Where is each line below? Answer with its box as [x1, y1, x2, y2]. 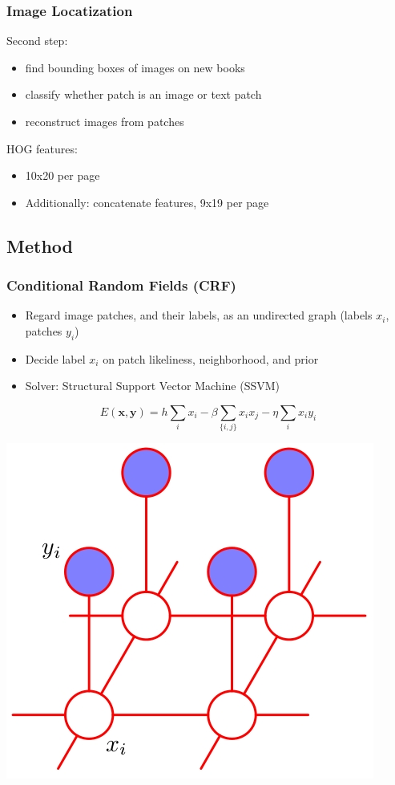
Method [6, 233, 73, 258]
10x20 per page [25, 167, 100, 184]
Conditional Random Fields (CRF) [6, 275, 236, 295]
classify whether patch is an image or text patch [25, 86, 262, 103]
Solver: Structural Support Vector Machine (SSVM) [25, 377, 280, 394]
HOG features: [6, 140, 78, 157]
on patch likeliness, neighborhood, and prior [103, 350, 319, 367]
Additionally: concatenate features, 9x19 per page [25, 193, 269, 210]
